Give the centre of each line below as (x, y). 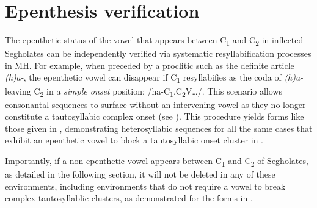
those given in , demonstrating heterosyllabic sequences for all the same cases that (159, 128)
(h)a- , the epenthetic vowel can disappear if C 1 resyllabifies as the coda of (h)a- (154, 78)
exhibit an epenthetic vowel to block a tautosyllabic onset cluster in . (134, 140)
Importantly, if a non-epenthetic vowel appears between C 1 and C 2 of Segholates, (157, 161)
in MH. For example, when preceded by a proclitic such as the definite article (150, 65)
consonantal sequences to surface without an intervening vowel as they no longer (155, 104)
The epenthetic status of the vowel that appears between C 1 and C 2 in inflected (154, 41)
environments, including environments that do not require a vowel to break (145, 186)
